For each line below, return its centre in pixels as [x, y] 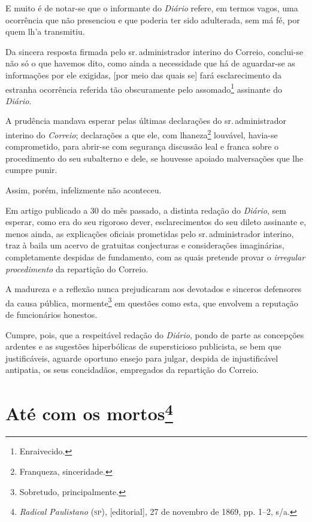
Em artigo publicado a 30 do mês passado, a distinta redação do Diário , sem [146, 210]
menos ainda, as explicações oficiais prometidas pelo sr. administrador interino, [150, 233]
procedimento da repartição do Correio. [77, 268]
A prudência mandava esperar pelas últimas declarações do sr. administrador [146, 121]
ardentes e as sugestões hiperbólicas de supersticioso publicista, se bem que [143, 346]
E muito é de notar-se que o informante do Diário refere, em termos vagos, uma [152, 8]
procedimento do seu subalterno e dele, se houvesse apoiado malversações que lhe [155, 158]
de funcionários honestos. [52, 315]
